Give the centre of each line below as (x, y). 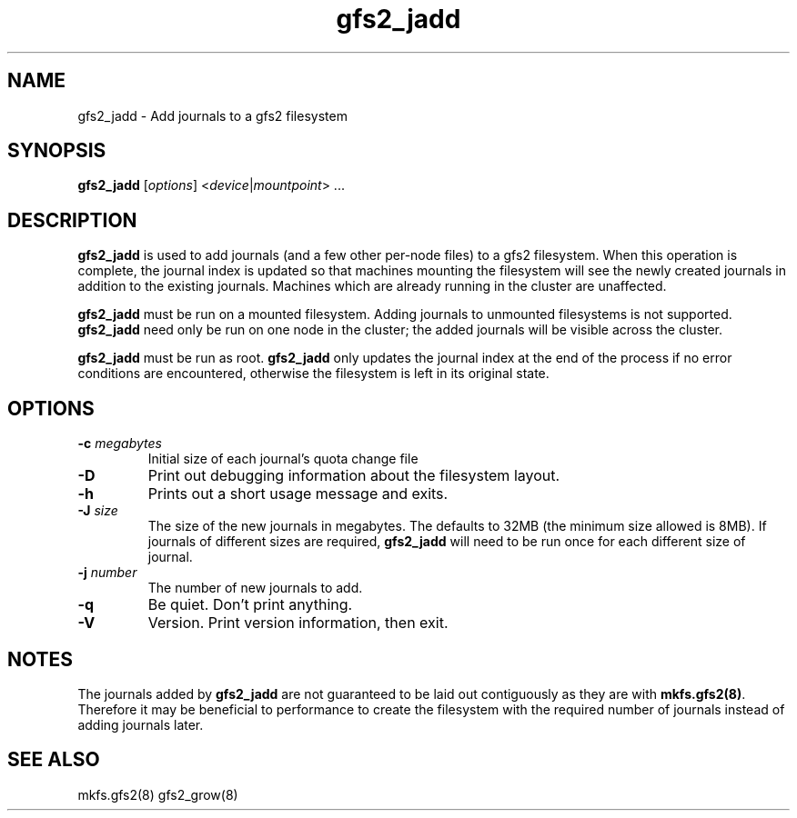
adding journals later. (141, 724)
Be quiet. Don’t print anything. (250, 605)
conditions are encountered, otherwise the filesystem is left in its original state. (313, 374)
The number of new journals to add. (255, 588)
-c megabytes (120, 444)
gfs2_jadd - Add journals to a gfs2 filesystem (212, 115)
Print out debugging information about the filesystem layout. (354, 476)
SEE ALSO (54, 760)
